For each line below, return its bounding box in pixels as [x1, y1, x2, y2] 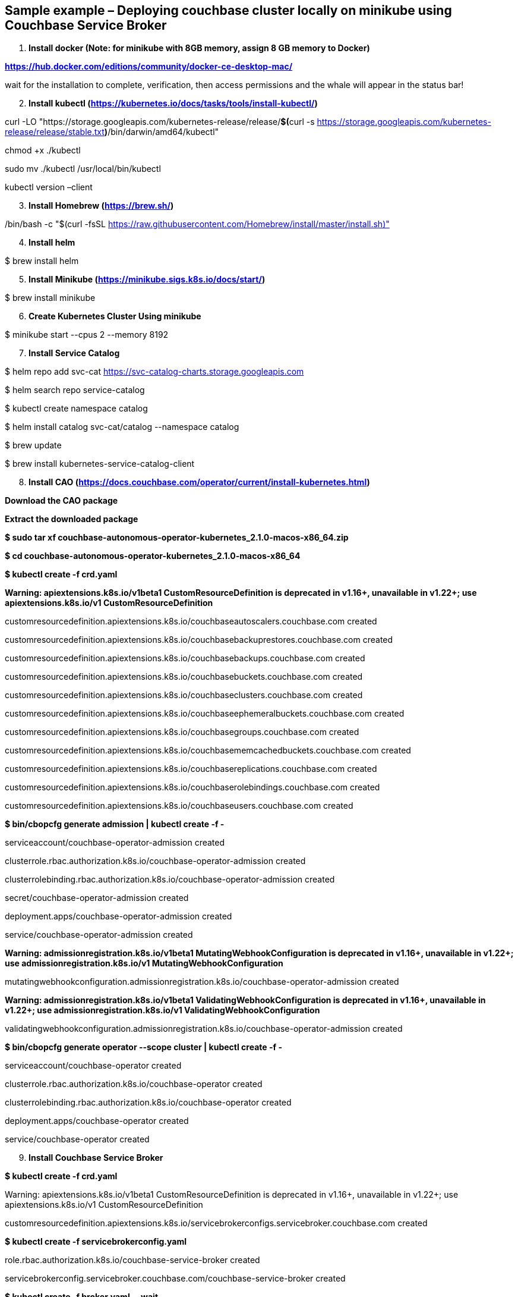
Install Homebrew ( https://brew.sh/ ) [29, 200, 174, 211]
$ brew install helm [5, 256, 79, 266]
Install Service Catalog [29, 348, 120, 359]
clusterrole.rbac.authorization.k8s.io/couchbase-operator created [5, 1079, 263, 1089]
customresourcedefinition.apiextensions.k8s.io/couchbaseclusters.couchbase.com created [5, 690, 363, 701]
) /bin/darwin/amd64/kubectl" [104, 127, 219, 137]
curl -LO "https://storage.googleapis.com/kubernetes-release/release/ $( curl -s [5, 117, 315, 127]
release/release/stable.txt [5, 127, 105, 137]
